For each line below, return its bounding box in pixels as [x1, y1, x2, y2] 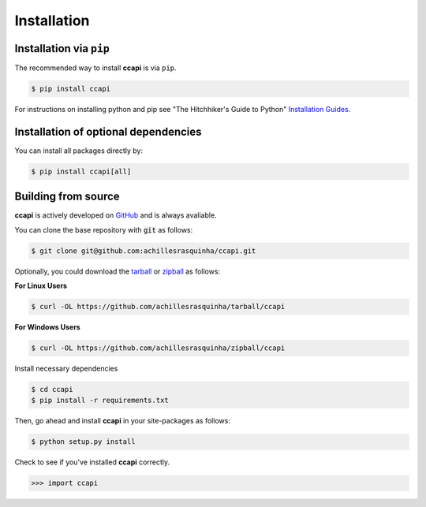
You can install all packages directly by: [14, 146, 144, 155]
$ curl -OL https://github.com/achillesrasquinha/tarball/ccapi [31, 302, 286, 311]
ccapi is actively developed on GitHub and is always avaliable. [14, 211, 217, 220]
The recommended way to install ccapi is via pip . [14, 63, 177, 73]
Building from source [14, 190, 120, 203]
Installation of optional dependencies [14, 125, 202, 138]
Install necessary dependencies [14, 363, 118, 374]
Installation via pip [14, 42, 110, 55]
